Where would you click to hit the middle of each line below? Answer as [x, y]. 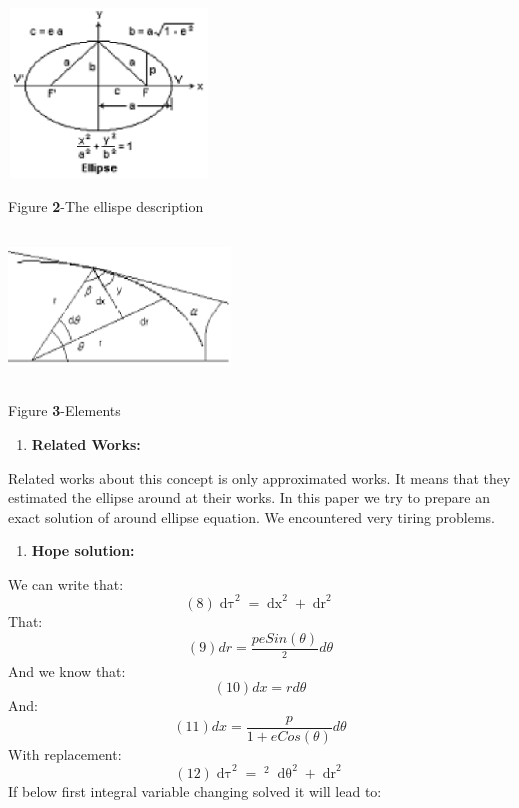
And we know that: [67, 670]
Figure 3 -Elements [64, 410]
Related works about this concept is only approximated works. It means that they [259, 477]
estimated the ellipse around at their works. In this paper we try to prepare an [249, 497]
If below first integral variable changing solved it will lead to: [195, 790]
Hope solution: [83, 550]
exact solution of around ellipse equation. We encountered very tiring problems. [251, 516]
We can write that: [66, 583]
